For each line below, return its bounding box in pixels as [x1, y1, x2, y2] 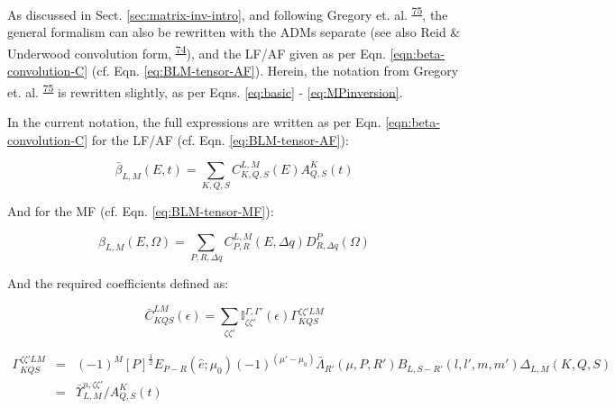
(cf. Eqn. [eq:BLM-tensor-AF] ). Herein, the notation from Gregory [91, 61, 459, 80]
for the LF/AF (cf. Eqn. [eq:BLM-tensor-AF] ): [91, 130, 349, 149]
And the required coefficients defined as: [7, 274, 229, 292]
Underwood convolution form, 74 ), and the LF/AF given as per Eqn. [7, 41, 386, 62]
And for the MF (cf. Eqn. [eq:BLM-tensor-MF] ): [7, 202, 274, 221]
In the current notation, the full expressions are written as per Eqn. [7, 112, 381, 131]
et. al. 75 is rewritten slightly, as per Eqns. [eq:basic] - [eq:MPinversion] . [7, 79, 403, 101]
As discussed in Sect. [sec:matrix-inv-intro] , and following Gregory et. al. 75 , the [7, 3, 448, 23]
